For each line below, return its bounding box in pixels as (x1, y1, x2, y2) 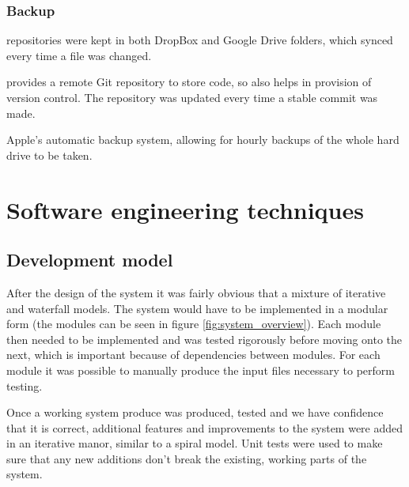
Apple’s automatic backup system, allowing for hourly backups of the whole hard (6, 131, 400, 148)
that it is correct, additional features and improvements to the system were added (6, 419, 403, 436)
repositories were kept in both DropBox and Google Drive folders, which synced (6, 32, 393, 48)
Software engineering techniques (6, 193, 364, 225)
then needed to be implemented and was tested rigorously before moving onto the (6, 330, 403, 347)
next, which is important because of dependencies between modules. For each (6, 346, 381, 363)
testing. (6, 377, 43, 394)
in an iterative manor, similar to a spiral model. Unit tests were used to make (6, 435, 383, 451)
